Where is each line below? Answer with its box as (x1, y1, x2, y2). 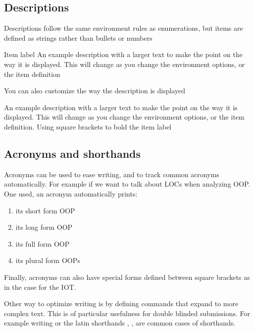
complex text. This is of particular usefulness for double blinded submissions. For (4, 308, 250, 318)
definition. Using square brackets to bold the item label (4, 121, 172, 132)
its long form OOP (15, 222, 73, 232)
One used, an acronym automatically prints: (4, 188, 138, 199)
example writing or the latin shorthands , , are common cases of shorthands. (4, 318, 236, 328)
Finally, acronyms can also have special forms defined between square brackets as (4, 271, 250, 282)
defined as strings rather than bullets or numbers (4, 32, 152, 43)
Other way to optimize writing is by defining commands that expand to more (4, 298, 239, 309)
